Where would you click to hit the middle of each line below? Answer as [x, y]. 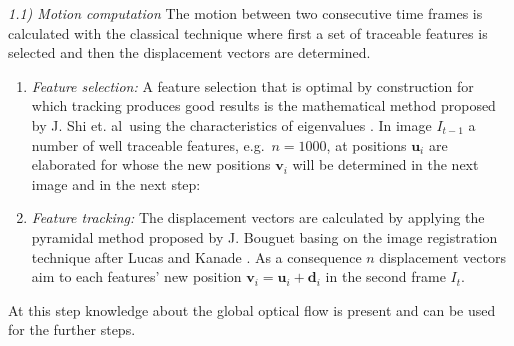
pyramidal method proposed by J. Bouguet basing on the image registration [264, 236]
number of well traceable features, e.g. [148, 144]
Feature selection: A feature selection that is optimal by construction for [252, 85]
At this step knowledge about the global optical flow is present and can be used [252, 309]
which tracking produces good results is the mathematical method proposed [263, 105]
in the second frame [385, 276]
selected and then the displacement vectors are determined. [189, 52]
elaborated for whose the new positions [151, 164]
